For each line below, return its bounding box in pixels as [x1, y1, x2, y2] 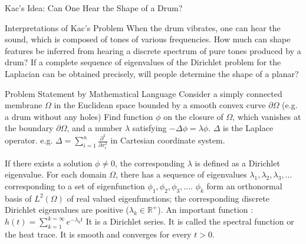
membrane [5, 99, 42, 111]
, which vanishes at [232, 110, 301, 122]
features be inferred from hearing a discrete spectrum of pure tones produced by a [5, 44, 301, 56]
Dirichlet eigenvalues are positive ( [5, 203, 129, 216]
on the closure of [163, 110, 223, 122]
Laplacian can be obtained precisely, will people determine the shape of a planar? [5, 67, 299, 79]
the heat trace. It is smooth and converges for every [5, 228, 192, 240]
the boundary [5, 122, 54, 134]
